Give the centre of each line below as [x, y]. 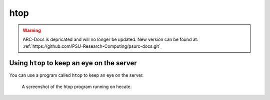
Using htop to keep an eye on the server [73, 63]
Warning [32, 30]
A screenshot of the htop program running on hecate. [77, 87]
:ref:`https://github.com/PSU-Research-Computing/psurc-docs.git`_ [92, 46]
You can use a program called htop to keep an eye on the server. [76, 75]
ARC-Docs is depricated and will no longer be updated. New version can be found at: [110, 39]
